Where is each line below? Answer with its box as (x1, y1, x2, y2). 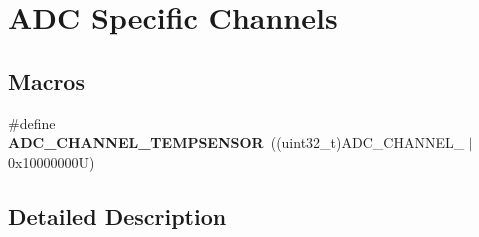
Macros (8, 65, 85, 96)
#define (8, 112, 56, 133)
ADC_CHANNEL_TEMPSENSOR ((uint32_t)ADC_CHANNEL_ (8, 132, 465, 153)
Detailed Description (8, 200, 227, 231)
